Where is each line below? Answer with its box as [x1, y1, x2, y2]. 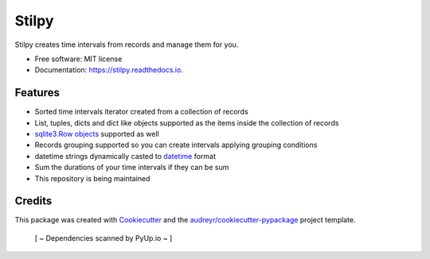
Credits [14, 195, 53, 208]
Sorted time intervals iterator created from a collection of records [34, 107, 248, 117]
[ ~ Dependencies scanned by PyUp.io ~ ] [34, 233, 173, 242]
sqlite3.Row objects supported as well [34, 129, 159, 139]
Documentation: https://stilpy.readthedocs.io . [34, 65, 183, 75]
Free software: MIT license [34, 54, 123, 64]
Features [14, 86, 60, 99]
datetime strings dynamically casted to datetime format [34, 151, 217, 160]
